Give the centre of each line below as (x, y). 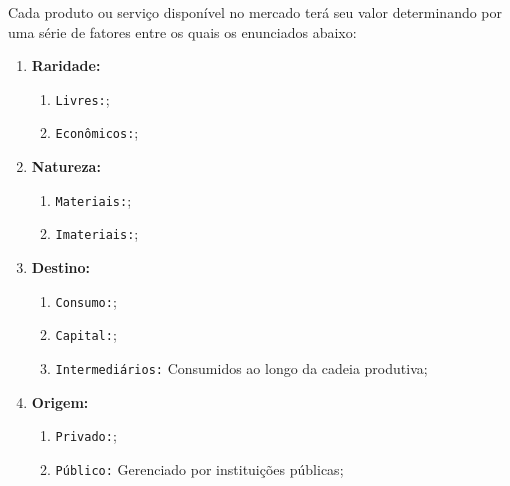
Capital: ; (86, 334)
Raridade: (66, 65)
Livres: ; (82, 98)
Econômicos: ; (97, 132)
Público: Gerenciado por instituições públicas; (199, 468)
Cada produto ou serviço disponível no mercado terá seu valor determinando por (255, 12)
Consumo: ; (86, 300)
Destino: (61, 267)
